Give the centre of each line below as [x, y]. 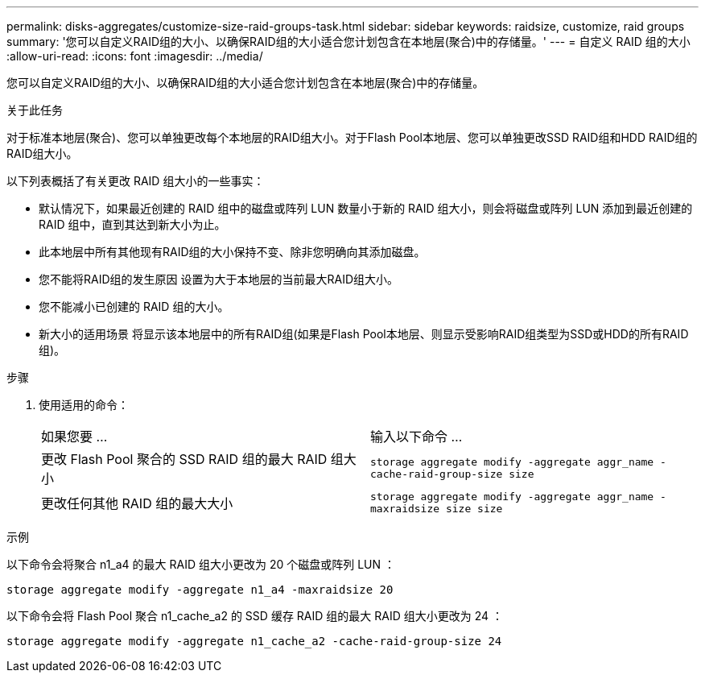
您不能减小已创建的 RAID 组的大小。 [134, 306]
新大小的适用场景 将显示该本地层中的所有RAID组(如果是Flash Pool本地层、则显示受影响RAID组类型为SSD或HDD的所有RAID [364, 334]
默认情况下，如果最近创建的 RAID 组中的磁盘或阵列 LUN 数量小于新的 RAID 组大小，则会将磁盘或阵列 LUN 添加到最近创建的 [366, 208]
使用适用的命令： [84, 405]
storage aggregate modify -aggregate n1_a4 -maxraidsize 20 [200, 590]
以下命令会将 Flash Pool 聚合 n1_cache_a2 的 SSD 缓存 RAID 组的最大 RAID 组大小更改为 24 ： [255, 616]
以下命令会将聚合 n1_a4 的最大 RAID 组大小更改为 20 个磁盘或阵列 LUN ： [201, 564]
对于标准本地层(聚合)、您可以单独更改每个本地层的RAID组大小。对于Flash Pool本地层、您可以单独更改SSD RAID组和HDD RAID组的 [352, 137]
